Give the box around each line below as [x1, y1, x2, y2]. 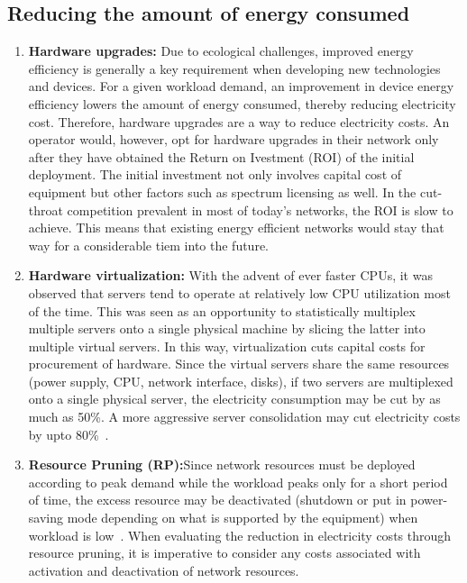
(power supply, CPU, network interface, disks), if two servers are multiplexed [28, 371, 453, 390]
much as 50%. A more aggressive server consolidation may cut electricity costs [28, 407, 461, 426]
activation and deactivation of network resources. [28, 560, 299, 579]
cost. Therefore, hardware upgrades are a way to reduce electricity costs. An [28, 112, 450, 131]
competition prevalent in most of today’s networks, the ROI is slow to [67, 200, 453, 219]
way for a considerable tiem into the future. [28, 235, 269, 254]
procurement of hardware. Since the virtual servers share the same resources [28, 354, 450, 373]
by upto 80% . [28, 424, 109, 443]
